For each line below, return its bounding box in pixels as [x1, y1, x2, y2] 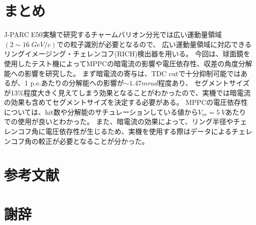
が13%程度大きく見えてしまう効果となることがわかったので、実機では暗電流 [4, 87, 251, 97]
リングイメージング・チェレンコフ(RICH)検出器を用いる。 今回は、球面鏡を [4, 48, 251, 59]
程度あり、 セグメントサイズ [158, 78, 250, 88]
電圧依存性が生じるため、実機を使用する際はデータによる [45, 126, 232, 136]
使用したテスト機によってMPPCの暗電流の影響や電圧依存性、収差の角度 [4, 58, 238, 68]
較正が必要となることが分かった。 [38, 135, 149, 146]
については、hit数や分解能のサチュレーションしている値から [4, 106, 198, 117]
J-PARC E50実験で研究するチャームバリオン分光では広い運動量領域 [4, 29, 222, 40]
